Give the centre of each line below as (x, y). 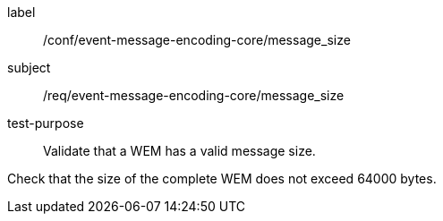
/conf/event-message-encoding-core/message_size (197, 40)
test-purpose (46, 123)
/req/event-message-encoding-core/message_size (194, 95)
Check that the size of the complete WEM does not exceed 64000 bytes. (222, 178)
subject (29, 68)
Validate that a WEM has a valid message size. (179, 151)
